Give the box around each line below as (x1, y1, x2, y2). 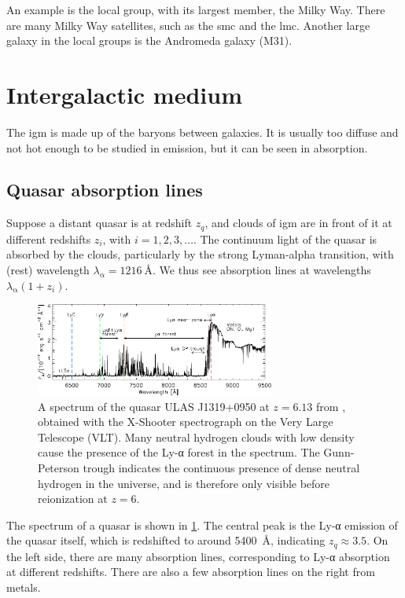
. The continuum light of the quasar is (193, 230, 377, 247)
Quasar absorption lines (6, 178, 203, 202)
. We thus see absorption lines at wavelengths (153, 261, 371, 277)
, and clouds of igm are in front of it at (204, 215, 392, 231)
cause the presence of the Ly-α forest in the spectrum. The (38, 444, 320, 460)
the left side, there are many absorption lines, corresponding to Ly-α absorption (6, 548, 390, 564)
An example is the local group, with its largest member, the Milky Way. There (6, 2, 385, 17)
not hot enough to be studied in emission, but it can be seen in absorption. (6, 139, 368, 156)
